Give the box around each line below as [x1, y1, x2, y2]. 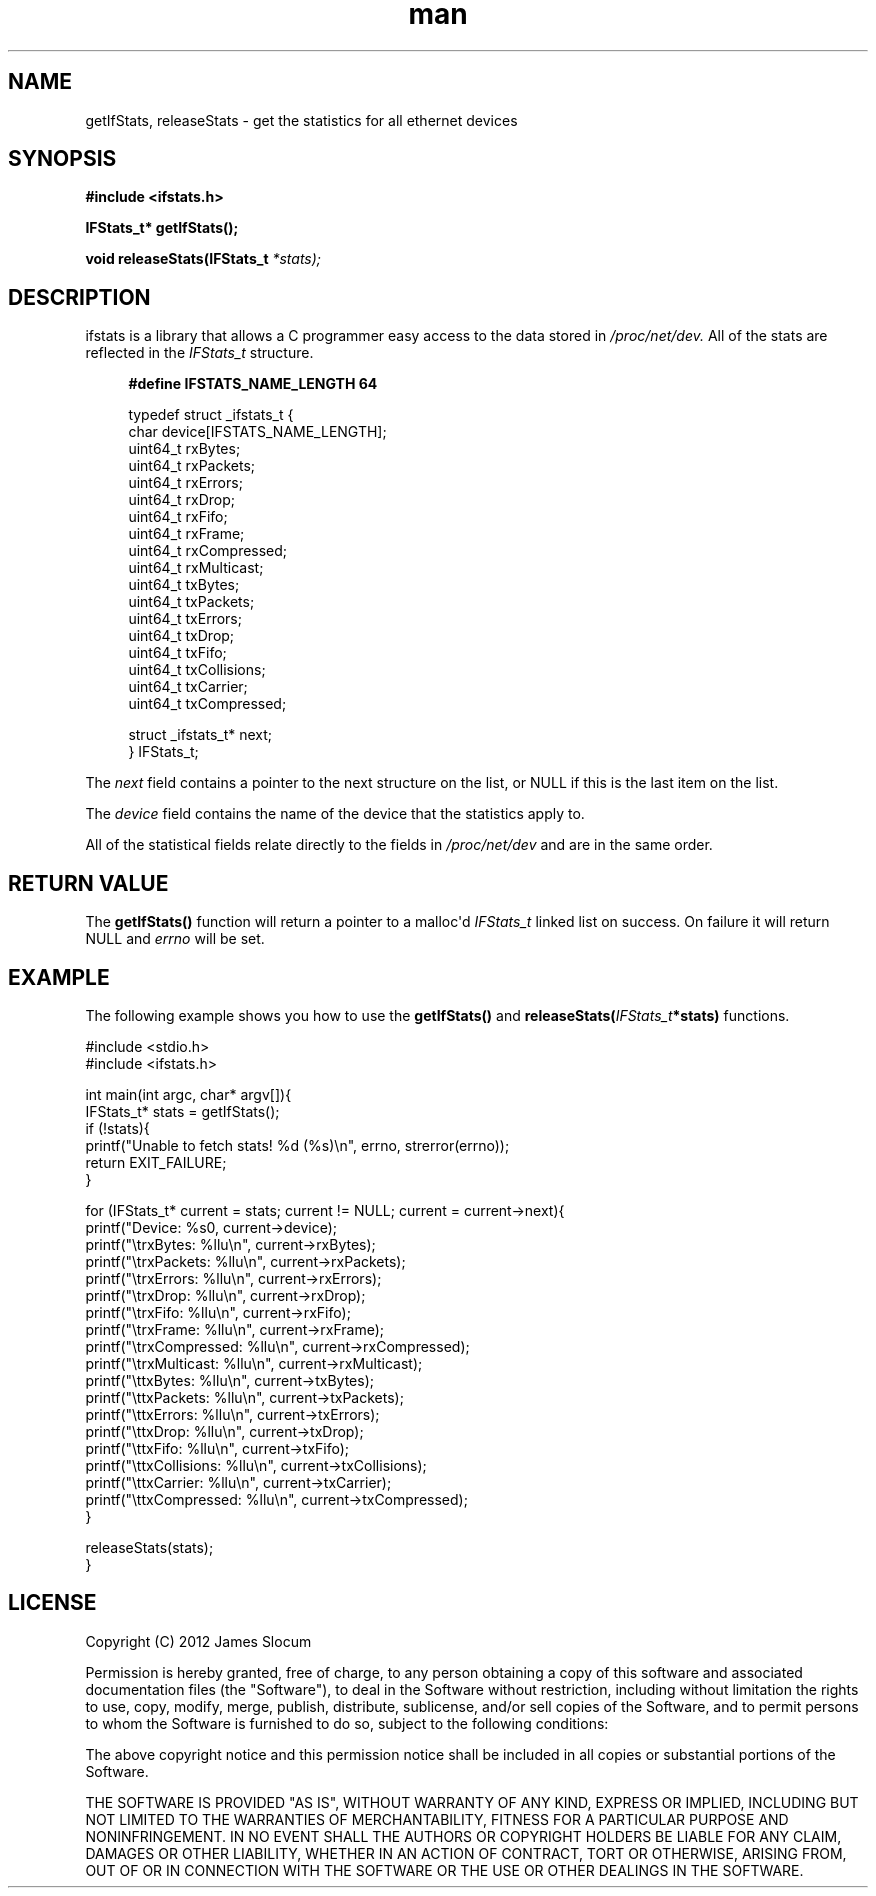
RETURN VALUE [8, 870, 169, 896]
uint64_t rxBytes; [128, 440, 241, 458]
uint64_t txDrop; [128, 627, 235, 645]
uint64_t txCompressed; [128, 695, 287, 713]
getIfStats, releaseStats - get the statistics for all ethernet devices [85, 111, 518, 129]
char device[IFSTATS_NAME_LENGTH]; [128, 423, 387, 441]
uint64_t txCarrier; [128, 678, 248, 696]
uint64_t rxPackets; [128, 457, 256, 475]
